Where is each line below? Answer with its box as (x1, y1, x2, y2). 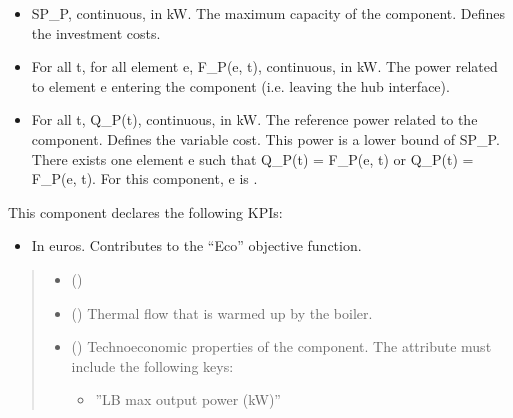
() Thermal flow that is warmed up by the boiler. (71, 302, 373, 323)
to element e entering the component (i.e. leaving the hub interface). (31, 75, 450, 96)
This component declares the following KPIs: (8, 201, 283, 222)
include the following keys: (71, 355, 234, 376)
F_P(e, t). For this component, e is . (31, 168, 258, 189)
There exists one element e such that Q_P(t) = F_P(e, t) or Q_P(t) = (31, 148, 474, 169)
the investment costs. (31, 22, 161, 43)
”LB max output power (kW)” (95, 389, 281, 410)
